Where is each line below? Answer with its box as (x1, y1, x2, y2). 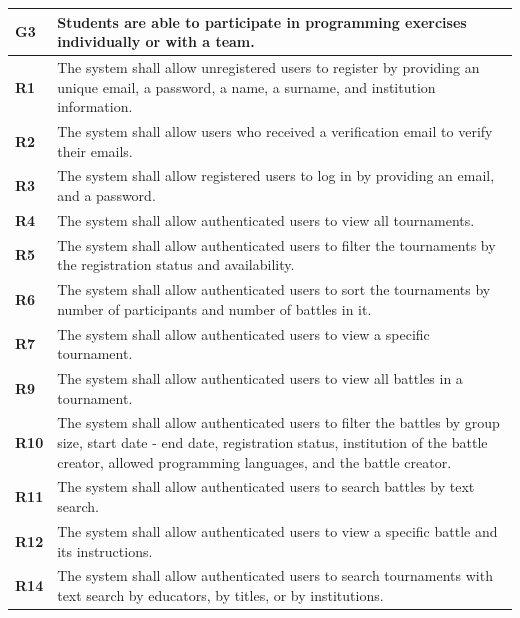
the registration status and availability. (57, 254, 295, 275)
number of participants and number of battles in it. (57, 298, 372, 319)
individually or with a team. (57, 31, 255, 52)
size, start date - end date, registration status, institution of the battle (57, 432, 488, 453)
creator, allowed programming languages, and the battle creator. (57, 451, 452, 472)
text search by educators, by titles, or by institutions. (57, 584, 384, 605)
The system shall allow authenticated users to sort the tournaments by (57, 279, 491, 300)
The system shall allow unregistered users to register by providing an (57, 56, 480, 77)
